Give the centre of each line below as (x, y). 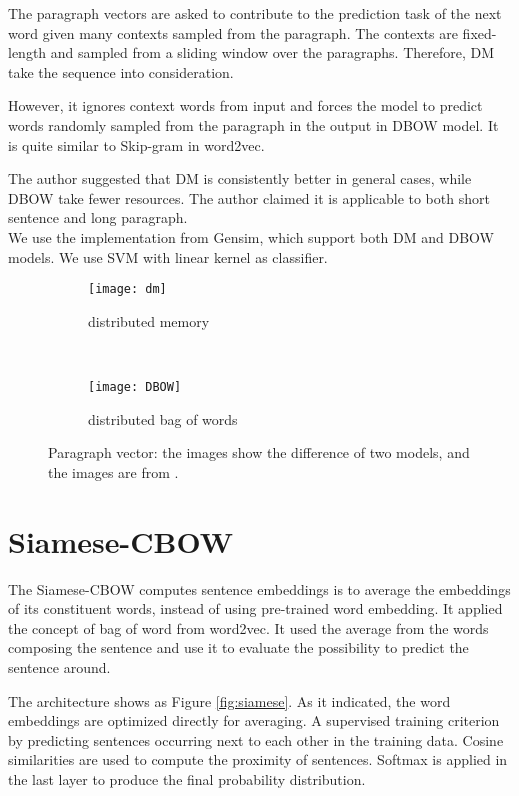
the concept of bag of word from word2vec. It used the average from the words (248, 627)
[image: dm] (127, 289)
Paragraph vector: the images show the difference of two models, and (259, 452)
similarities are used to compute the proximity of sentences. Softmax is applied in (258, 759)
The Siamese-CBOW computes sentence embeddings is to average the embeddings (259, 588)
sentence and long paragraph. (98, 217)
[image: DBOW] (135, 386)
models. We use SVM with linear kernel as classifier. (168, 256)
